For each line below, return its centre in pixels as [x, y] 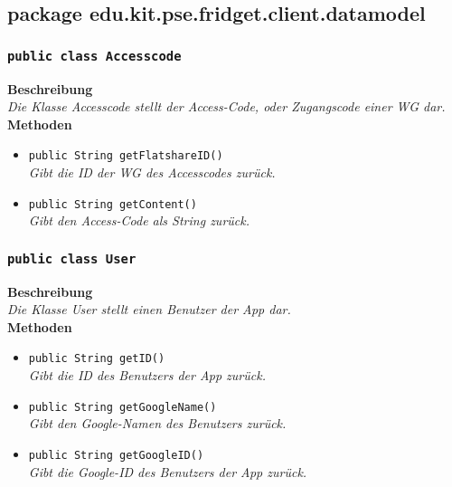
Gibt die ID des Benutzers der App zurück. [147, 375]
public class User [72, 258]
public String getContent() [113, 204]
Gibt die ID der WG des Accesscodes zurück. [152, 172]
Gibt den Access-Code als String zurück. [139, 220]
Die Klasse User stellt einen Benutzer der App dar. [149, 309]
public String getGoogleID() [116, 455]
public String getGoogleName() [122, 407]
